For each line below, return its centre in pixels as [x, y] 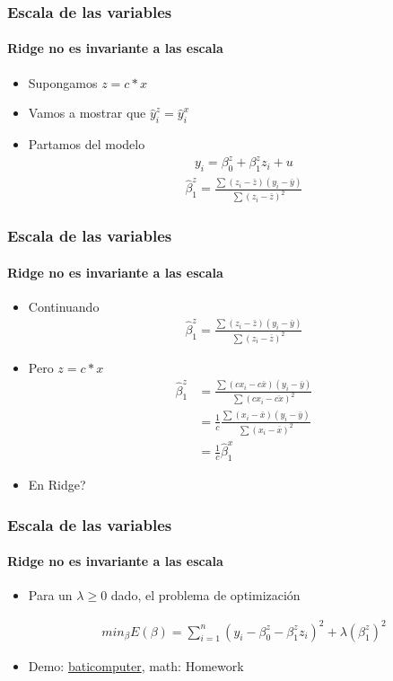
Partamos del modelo [87, 144]
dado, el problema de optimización [205, 595]
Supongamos [63, 82]
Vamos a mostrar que [87, 113]
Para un [50, 595]
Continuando [64, 306]
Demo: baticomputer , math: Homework [136, 665]
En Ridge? [57, 485]
